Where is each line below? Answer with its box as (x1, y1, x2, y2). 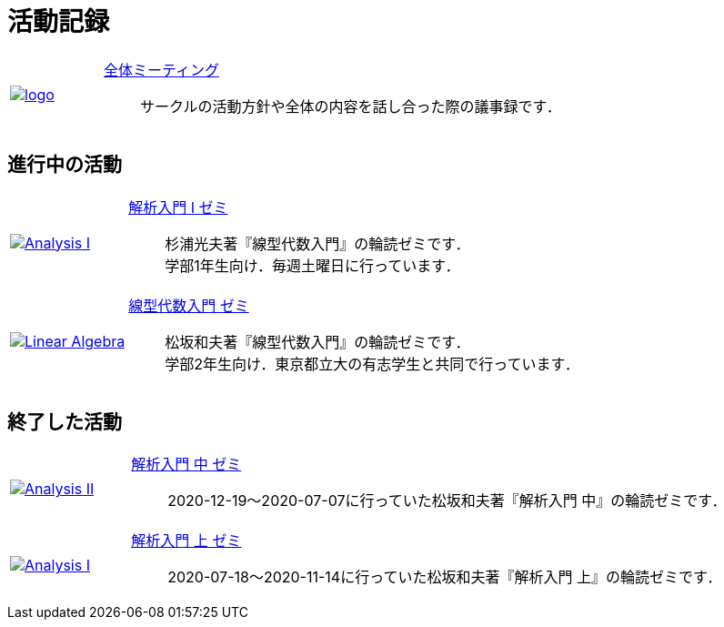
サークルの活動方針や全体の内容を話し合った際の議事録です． (139, 96, 561, 116)
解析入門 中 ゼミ (131, 455, 242, 474)
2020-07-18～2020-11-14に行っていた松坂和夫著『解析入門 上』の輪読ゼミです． (167, 568, 722, 587)
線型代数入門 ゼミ (128, 296, 249, 315)
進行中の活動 (7, 153, 122, 177)
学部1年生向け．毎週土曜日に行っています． (165, 256, 460, 275)
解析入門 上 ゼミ (131, 531, 242, 551)
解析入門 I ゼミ (128, 197, 228, 217)
